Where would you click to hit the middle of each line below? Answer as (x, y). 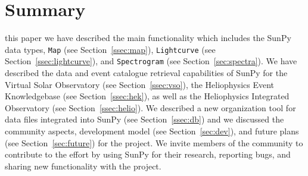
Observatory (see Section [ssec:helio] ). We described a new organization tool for (150, 107)
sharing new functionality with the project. (83, 166)
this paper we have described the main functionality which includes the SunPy (148, 38)
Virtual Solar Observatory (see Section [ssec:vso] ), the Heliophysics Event (140, 84)
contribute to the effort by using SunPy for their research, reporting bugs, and (148, 154)
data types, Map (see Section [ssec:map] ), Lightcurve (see (110, 49)
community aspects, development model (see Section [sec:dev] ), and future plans (152, 131)
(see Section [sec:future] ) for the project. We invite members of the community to (154, 142)
